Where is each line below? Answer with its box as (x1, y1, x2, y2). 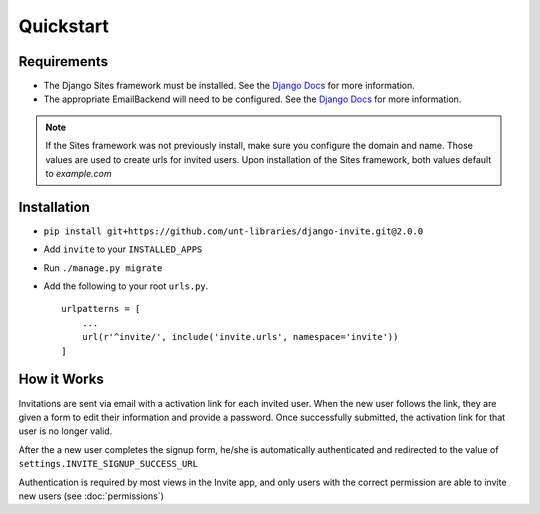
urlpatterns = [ (61, 303, 141, 315)
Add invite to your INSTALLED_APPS (43, 243, 203, 255)
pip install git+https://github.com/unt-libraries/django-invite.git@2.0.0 (43, 225, 424, 237)
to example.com (45, 168, 112, 180)
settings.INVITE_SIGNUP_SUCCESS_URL (18, 458, 199, 470)
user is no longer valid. (18, 425, 113, 437)
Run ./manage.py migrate (43, 261, 163, 274)
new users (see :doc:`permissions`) (18, 490, 165, 502)
